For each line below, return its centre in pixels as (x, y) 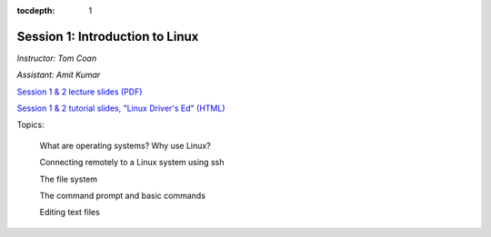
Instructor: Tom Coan (57, 58)
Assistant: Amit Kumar (59, 75)
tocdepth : (36, 10)
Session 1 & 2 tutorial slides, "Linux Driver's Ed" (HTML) (121, 108)
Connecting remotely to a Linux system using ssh (132, 163)
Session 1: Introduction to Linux (108, 36)
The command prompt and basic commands (123, 196)
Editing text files (70, 212)
